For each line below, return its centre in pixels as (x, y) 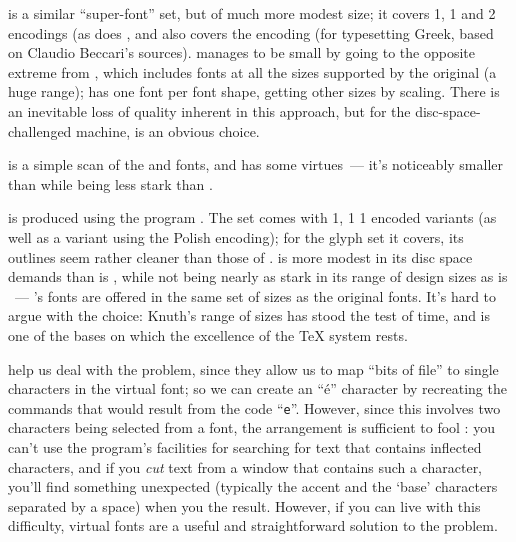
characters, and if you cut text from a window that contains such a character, (245, 466)
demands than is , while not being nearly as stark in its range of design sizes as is (258, 276)
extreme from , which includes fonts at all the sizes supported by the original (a (252, 71)
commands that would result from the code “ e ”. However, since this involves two (254, 407)
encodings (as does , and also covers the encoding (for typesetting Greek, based (251, 32)
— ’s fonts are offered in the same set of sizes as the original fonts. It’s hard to (255, 295)
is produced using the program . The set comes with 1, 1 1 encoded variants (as (252, 217)
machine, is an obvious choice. (168, 130)
